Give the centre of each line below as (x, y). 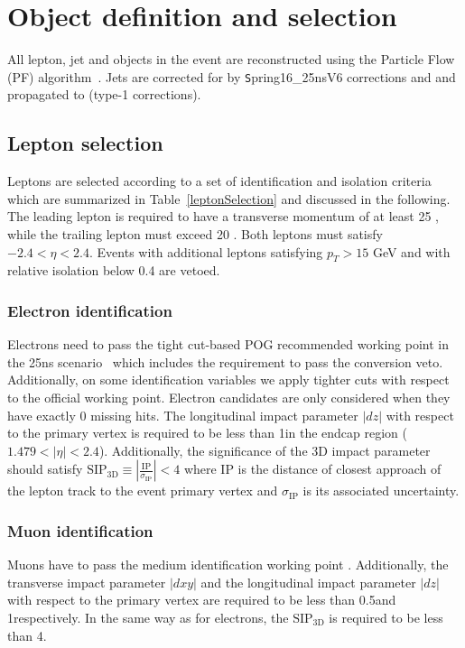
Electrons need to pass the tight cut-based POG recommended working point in (228, 344)
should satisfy (45, 469)
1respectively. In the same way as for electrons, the (148, 617)
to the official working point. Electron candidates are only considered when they (229, 397)
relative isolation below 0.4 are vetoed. (114, 270)
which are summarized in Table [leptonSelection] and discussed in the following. (229, 198)
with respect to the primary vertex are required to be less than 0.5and (202, 600)
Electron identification (90, 310)
